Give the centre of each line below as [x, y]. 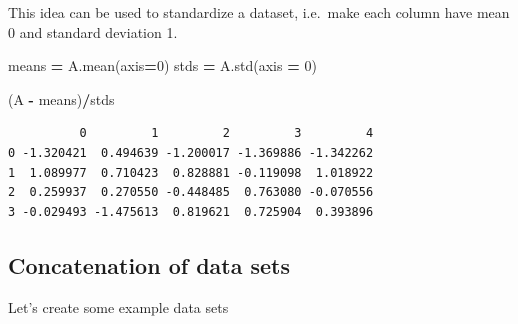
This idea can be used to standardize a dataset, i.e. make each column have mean [259, 12]
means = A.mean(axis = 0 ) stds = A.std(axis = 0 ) [162, 65]
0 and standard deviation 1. [93, 31]
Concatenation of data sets [149, 264]
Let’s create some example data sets [118, 306]
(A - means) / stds [61, 98]
